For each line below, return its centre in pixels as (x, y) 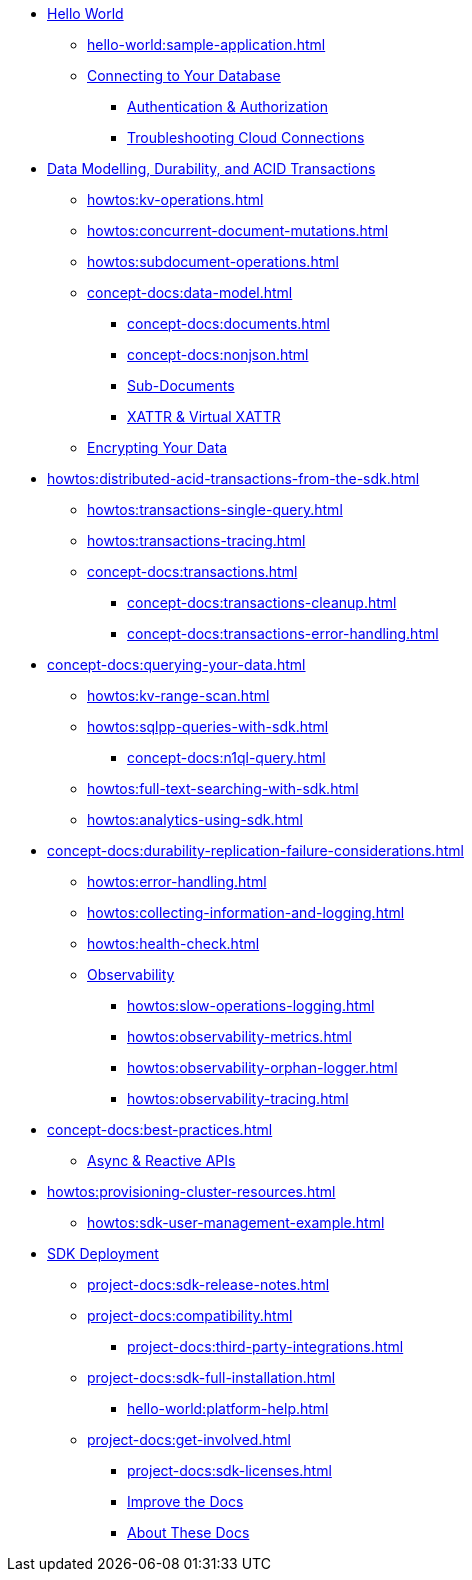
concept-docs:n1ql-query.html (226, 757)
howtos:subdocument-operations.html (213, 261)
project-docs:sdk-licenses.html (229, 1470)
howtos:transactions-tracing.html (196, 540)
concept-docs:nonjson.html (218, 354)
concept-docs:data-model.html (190, 292)
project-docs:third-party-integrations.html (265, 1346)
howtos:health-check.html (173, 943)
